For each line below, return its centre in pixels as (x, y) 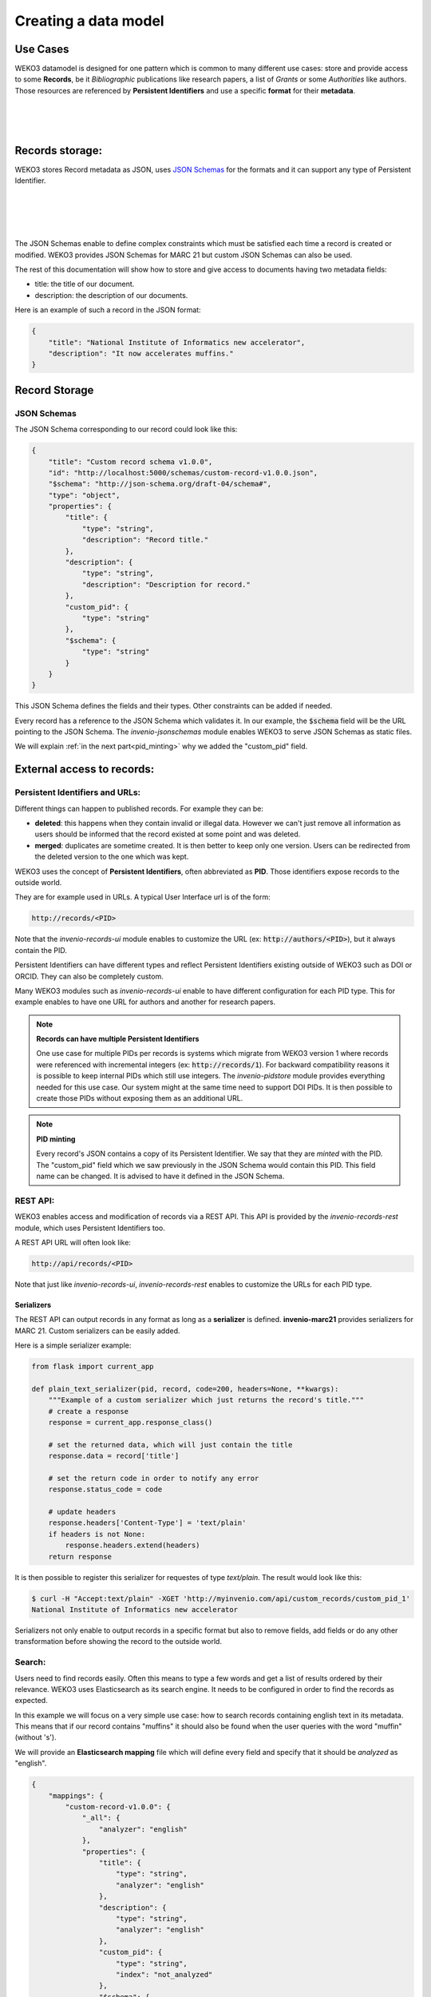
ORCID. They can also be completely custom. (89, 976)
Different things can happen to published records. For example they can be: (139, 808)
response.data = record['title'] (114, 1456)
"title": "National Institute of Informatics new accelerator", (177, 342)
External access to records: (85, 770)
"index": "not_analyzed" (164, 1974)
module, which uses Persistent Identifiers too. (90, 1228)
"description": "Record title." (145, 540)
